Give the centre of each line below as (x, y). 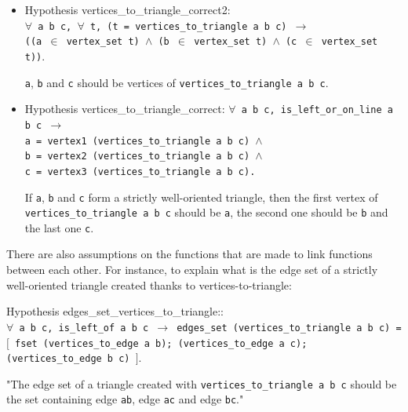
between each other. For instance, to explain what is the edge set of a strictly (192, 270)
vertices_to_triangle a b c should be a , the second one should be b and (206, 212)
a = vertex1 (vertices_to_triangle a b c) (137, 141)
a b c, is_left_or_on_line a (317, 110)
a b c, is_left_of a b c (84, 328)
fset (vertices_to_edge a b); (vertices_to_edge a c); (161, 343)
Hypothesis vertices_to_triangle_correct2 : (127, 9)
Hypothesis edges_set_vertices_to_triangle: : (115, 311)
